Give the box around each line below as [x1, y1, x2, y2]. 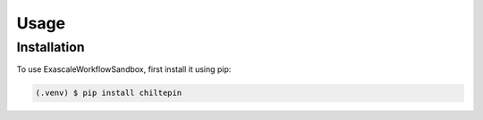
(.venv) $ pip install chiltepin [35, 88, 182, 98]
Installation [16, 39, 85, 55]
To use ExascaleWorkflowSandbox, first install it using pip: [16, 64, 232, 75]
